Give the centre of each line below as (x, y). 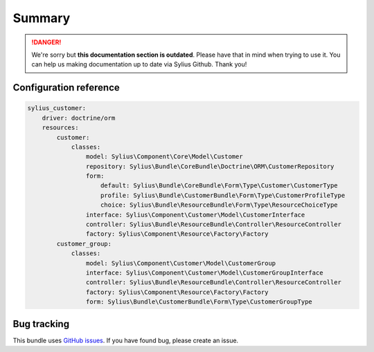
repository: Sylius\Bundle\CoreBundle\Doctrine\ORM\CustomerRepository (210, 166)
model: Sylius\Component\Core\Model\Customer (164, 157)
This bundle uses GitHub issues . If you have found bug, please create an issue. (126, 340)
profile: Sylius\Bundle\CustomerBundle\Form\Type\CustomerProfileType (223, 195)
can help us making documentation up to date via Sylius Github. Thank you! (139, 64)
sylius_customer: (57, 108)
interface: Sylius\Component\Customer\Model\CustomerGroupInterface (204, 272)
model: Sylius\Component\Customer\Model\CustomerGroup (181, 263)
